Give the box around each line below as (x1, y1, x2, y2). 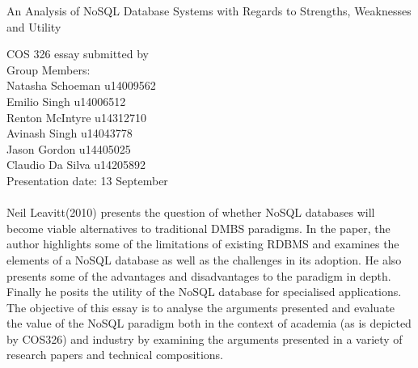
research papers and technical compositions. (6, 346, 223, 363)
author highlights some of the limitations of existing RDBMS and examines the (6, 235, 399, 252)
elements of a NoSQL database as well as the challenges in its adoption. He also (6, 251, 402, 268)
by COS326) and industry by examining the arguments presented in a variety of (6, 330, 403, 347)
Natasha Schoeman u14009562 (6, 77, 156, 94)
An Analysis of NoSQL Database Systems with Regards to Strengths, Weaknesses (6, 2, 412, 19)
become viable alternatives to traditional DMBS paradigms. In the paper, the (6, 219, 391, 236)
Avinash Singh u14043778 (6, 125, 133, 142)
